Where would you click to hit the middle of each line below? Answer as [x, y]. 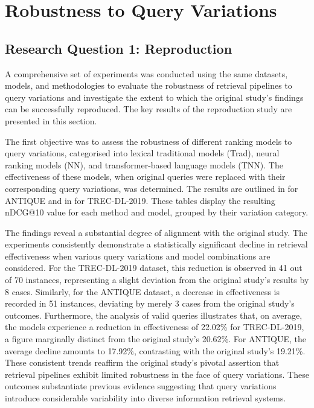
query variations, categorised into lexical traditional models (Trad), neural [142, 153]
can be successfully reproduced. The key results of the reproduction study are [149, 109]
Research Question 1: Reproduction [119, 48]
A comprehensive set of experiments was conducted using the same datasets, [146, 73]
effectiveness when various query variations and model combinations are [138, 256]
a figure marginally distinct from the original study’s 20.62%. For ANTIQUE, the [156, 339]
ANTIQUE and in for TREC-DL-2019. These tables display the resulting [140, 200]
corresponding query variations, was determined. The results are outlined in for [152, 188]
